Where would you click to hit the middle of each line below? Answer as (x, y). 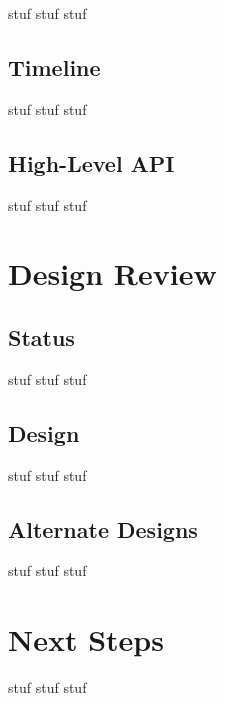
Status (41, 336)
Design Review (112, 273)
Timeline (54, 66)
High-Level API (91, 162)
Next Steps (86, 639)
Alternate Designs (103, 528)
